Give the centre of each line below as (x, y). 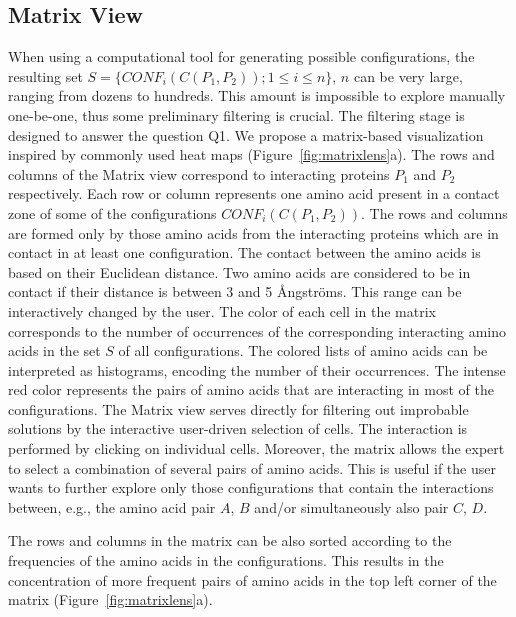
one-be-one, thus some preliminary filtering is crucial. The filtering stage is (236, 114)
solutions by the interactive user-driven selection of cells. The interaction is (238, 428)
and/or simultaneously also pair (351, 506)
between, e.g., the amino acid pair (112, 506)
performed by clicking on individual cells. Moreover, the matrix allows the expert (256, 448)
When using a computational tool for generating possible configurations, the (241, 56)
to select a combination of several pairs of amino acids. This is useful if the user (252, 467)
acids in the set (54, 350)
